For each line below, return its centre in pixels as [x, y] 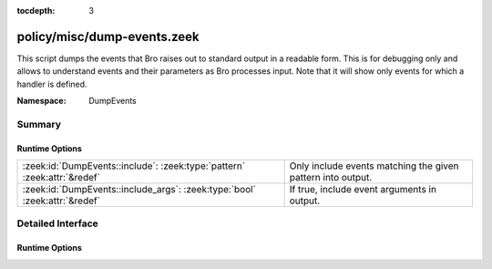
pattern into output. [331, 178]
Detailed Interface [58, 223]
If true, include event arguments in [363, 190]
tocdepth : [36, 10]
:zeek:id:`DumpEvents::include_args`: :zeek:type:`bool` [139, 190]
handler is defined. [52, 84]
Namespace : [42, 101]
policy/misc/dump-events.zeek [108, 36]
